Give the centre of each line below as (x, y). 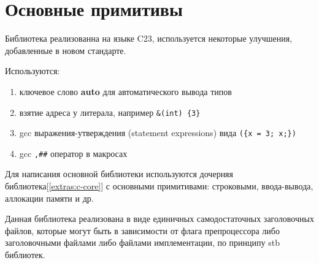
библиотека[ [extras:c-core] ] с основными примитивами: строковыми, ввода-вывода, (159, 186)
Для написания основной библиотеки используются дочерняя (119, 174)
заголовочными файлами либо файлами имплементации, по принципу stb (142, 242)
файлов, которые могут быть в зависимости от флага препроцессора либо (142, 230)
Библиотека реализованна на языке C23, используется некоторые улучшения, (149, 38)
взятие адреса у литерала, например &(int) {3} (110, 112)
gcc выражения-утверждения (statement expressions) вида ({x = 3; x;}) (158, 133)
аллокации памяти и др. (49, 198)
